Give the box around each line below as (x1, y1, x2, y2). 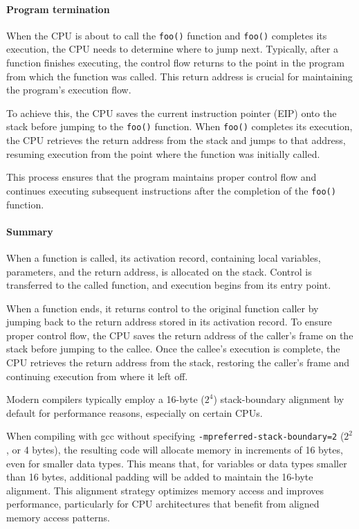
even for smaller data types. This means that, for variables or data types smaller (6, 456, 347, 470)
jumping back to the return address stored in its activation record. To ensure (6, 314, 332, 329)
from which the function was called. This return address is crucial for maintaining (6, 69, 353, 83)
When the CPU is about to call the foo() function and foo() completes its (6, 28, 327, 42)
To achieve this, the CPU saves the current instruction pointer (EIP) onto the (6, 105, 337, 120)
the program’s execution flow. (6, 82, 131, 97)
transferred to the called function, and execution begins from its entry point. (6, 278, 331, 292)
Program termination (6, 1, 110, 16)
